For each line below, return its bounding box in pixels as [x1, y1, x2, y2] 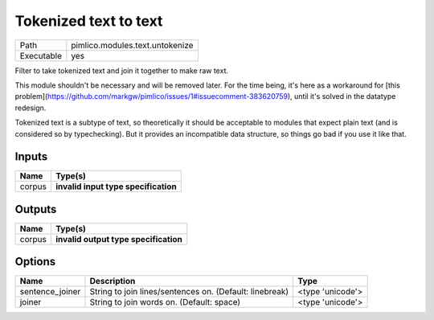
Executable [19, 50, 62, 61]
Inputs [14, 150, 48, 164]
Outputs [14, 202, 57, 216]
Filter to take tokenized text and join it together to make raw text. [14, 65, 229, 76]
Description [89, 276, 136, 287]
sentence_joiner [19, 286, 81, 297]
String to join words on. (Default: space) [89, 297, 241, 308]
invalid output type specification [55, 233, 182, 244]
